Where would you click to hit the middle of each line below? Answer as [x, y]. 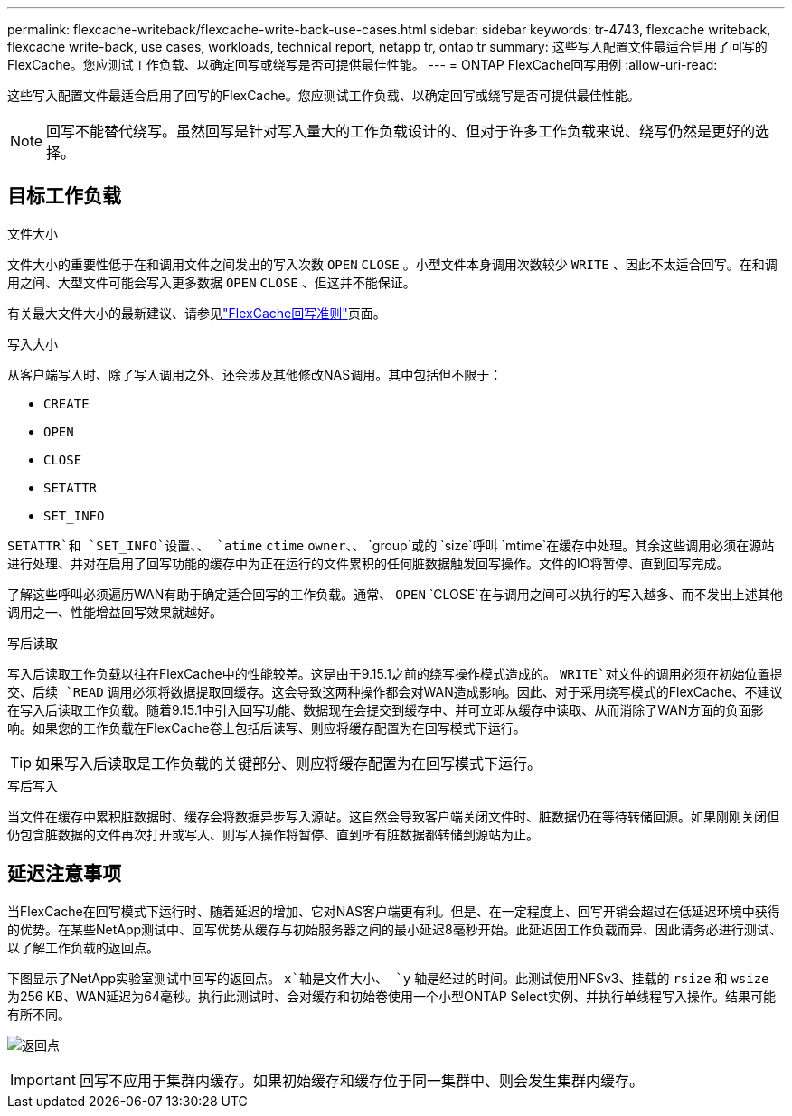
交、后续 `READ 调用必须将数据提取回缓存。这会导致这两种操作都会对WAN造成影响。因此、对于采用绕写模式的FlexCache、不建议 [395, 691]
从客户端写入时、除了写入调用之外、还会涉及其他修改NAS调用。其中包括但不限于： [255, 374]
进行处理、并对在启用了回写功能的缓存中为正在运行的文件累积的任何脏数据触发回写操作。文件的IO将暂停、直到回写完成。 [368, 563]
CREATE [66, 403]
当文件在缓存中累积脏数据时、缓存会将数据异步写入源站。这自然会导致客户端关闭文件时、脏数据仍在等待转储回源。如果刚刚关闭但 [393, 816]
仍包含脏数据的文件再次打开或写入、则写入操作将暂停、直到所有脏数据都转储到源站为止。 [273, 834]
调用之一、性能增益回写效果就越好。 [115, 612]
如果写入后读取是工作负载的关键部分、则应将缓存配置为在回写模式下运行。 [289, 763]
